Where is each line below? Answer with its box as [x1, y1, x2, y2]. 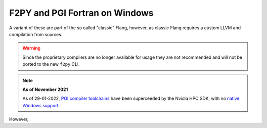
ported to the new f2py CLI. [22, 61, 80, 67]
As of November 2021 [22, 86, 68, 92]
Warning [22, 45, 41, 51]
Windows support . [22, 102, 60, 108]
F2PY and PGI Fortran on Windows [9, 7, 154, 18]
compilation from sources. [9, 31, 63, 37]
